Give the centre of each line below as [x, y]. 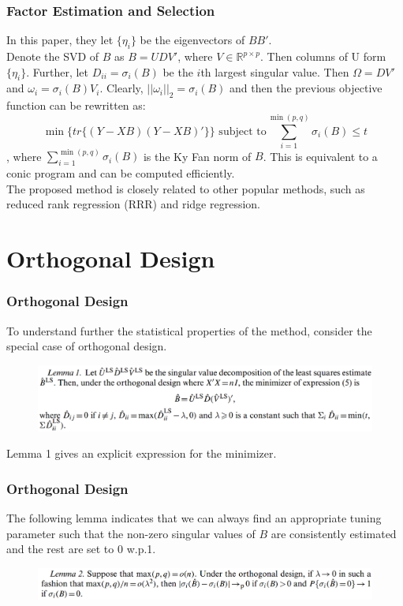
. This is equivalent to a [320, 156]
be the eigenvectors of [192, 40]
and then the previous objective [306, 88]
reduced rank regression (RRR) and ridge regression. [133, 204]
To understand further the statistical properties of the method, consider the [189, 330]
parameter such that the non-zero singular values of [131, 533]
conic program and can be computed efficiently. [121, 173]
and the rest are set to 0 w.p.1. [81, 549]
